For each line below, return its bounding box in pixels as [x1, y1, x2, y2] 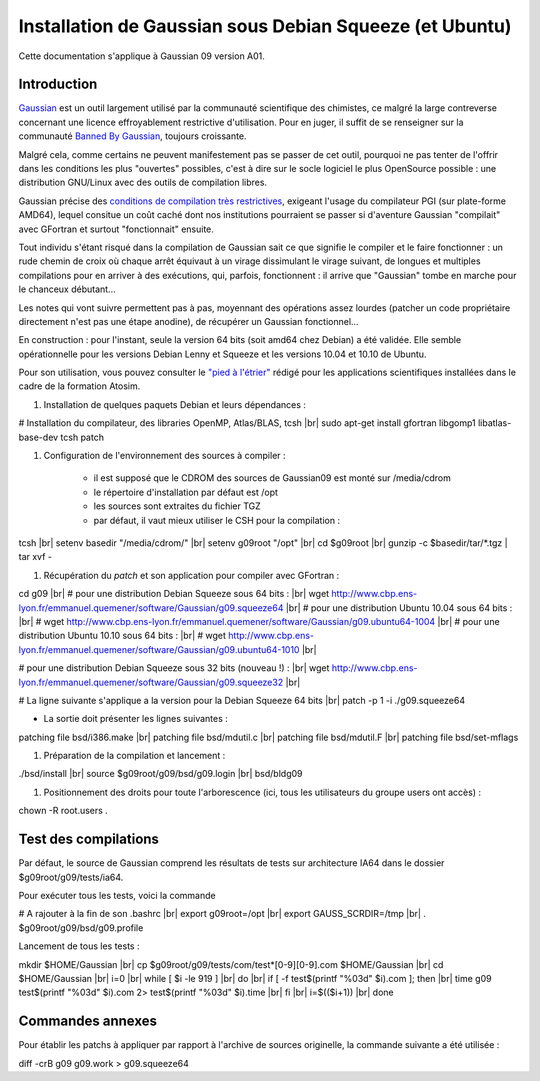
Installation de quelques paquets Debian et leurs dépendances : [43, 398, 307, 410]
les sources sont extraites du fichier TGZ [93, 500, 262, 512]
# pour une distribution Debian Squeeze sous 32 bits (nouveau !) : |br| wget [18, 662, 330, 674]
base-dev [18, 431, 59, 443]
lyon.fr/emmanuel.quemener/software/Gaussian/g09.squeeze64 [18, 601, 284, 614]
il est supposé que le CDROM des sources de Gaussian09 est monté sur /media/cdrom [93, 472, 452, 484]
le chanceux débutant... [18, 283, 116, 295]
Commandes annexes [18, 1013, 157, 1030]
